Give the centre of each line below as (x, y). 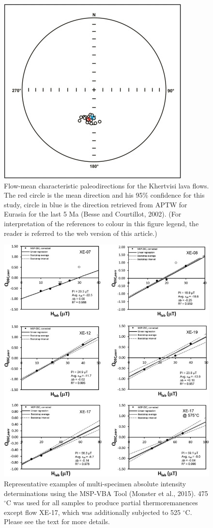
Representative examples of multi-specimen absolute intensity (95, 484)
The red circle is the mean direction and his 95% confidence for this (104, 195)
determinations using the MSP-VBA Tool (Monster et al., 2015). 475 (106, 493)
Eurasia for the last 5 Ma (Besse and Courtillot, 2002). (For (93, 214)
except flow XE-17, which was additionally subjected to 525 (92, 512)
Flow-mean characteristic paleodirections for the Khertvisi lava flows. (106, 185)
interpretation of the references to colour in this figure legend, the (101, 223)
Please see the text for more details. (57, 521)
